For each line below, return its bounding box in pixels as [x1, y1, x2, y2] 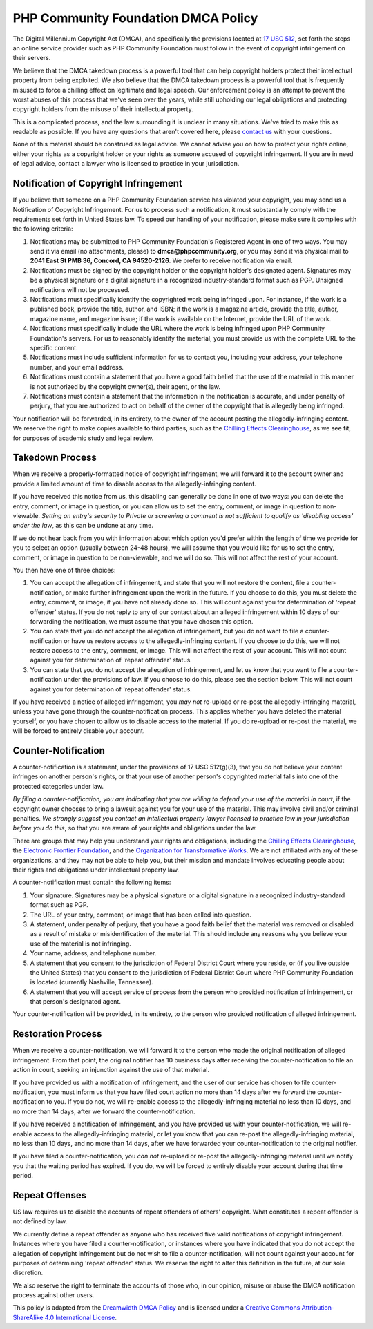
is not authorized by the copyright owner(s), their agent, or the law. [30, 382, 221, 390]
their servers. [12, 54, 51, 62]
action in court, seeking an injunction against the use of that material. [12, 1066, 210, 1074]
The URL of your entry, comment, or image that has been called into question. [30, 910, 251, 919]
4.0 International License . [44, 1313, 117, 1321]
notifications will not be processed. [30, 285, 131, 294]
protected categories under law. [12, 782, 104, 790]
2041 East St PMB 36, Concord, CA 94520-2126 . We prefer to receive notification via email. [30, 256, 293, 265]
